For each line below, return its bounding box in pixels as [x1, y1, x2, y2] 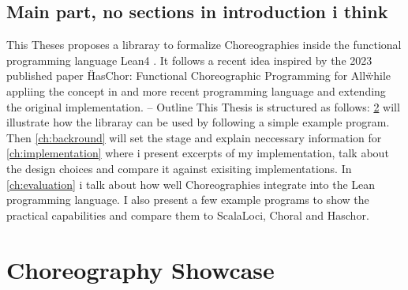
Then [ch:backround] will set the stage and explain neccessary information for [6, 129, 382, 145]
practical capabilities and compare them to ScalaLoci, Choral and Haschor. [6, 206, 369, 223]
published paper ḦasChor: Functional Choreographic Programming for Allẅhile [6, 67, 391, 84]
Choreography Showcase [6, 253, 275, 285]
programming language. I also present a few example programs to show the [6, 191, 369, 208]
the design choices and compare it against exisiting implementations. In [6, 160, 352, 176]
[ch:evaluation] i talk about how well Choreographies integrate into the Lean [6, 175, 376, 192]
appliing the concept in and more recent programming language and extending [6, 82, 386, 99]
